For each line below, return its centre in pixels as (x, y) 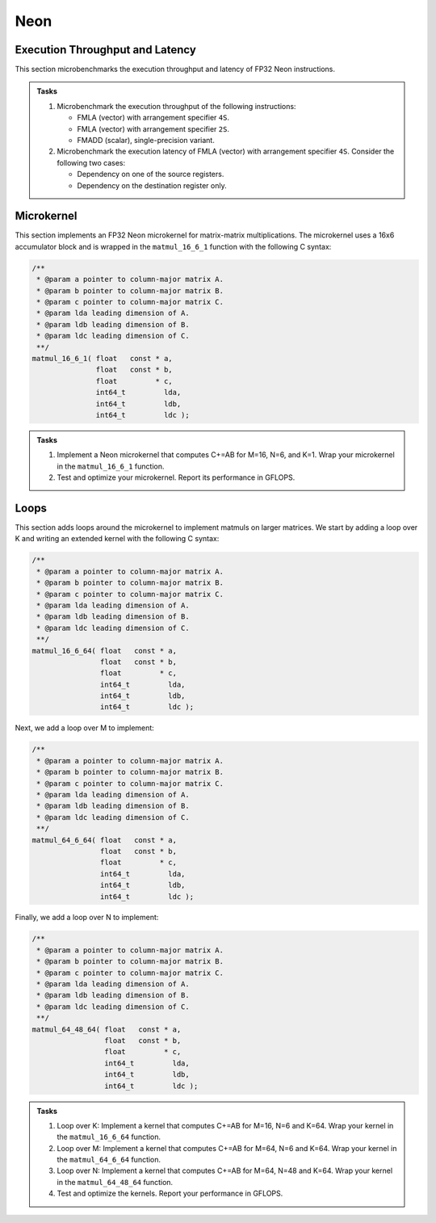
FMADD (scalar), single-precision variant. (146, 141)
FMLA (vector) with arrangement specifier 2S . (153, 128)
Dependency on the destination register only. (152, 185)
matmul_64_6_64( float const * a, (105, 840)
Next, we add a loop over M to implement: (85, 728)
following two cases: (91, 162)
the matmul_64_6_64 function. (109, 1160)
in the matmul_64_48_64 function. (115, 1182)
